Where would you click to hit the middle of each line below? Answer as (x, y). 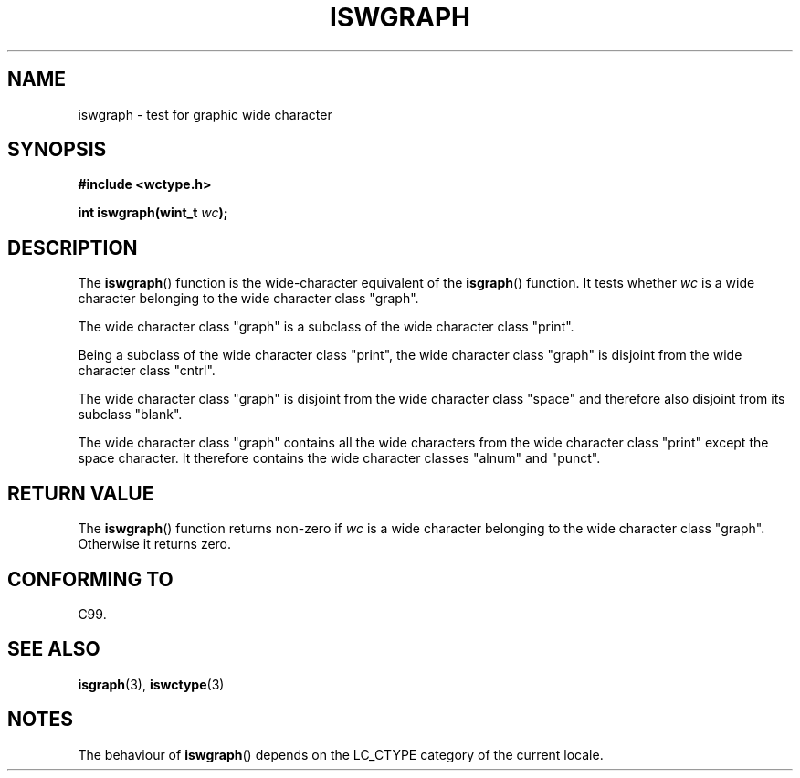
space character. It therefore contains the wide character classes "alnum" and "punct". (339, 458)
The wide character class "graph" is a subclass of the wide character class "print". (326, 327)
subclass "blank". (130, 415)
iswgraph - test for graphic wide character (205, 114)
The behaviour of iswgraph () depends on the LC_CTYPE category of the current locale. (341, 754)
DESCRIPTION (73, 247)
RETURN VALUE (81, 493)
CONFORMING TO (90, 579)
